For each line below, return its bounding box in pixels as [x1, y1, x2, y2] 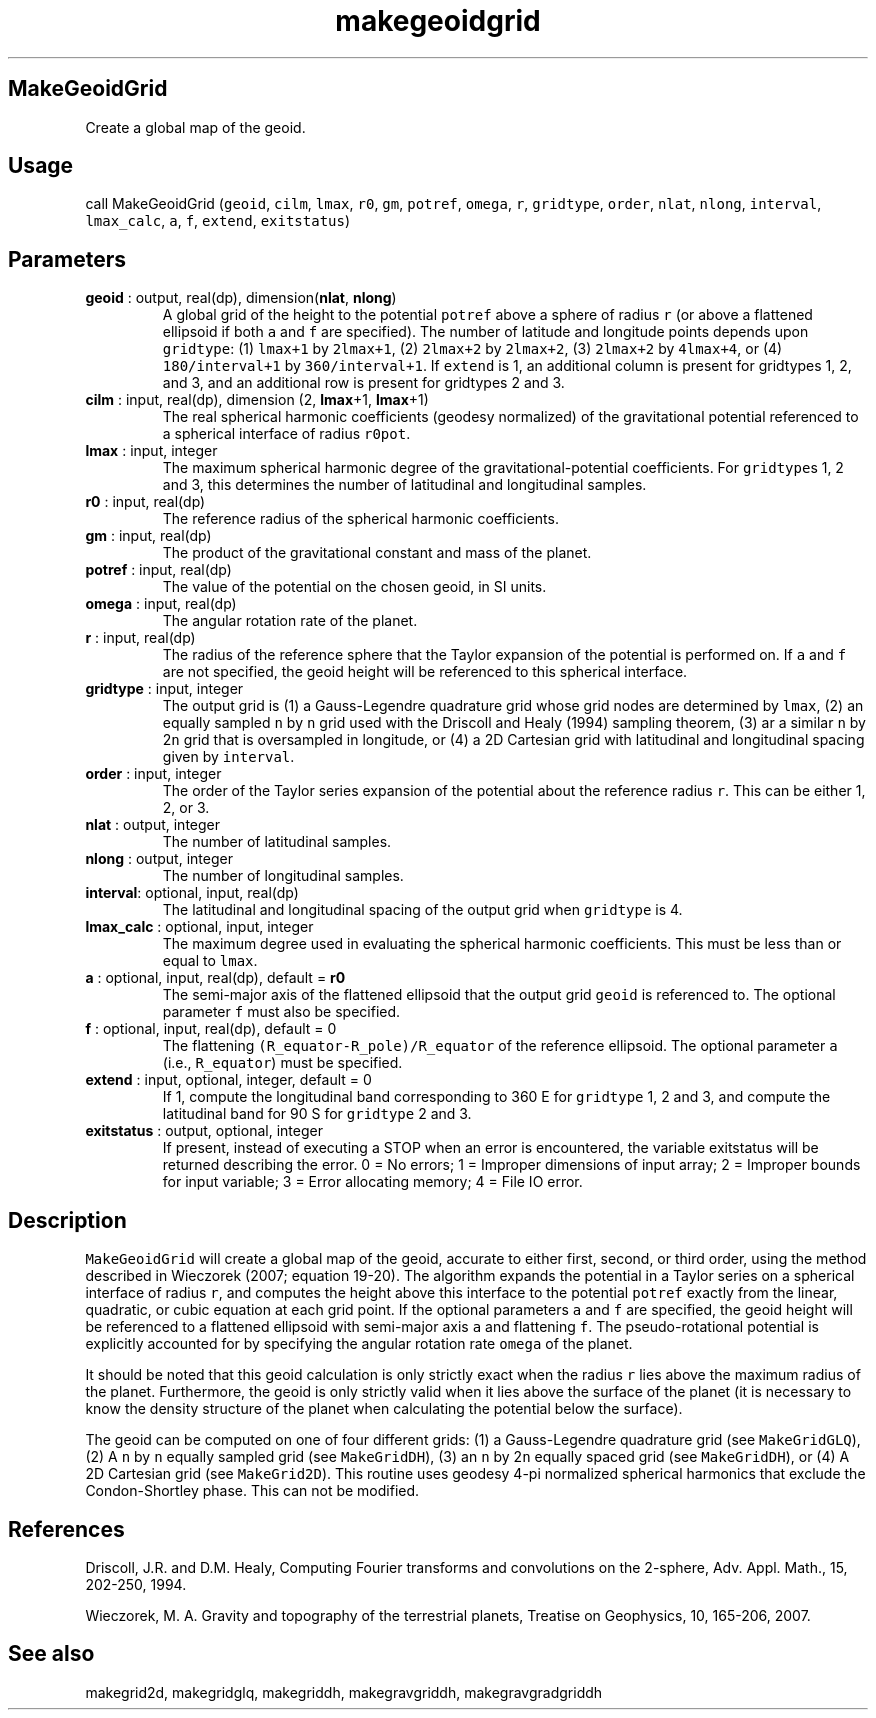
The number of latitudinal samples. [162, 833, 392, 851]
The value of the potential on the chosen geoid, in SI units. [162, 578, 547, 596]
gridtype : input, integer [85, 680, 244, 698]
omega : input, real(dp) [85, 595, 237, 613]
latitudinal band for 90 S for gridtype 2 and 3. [162, 1105, 472, 1123]
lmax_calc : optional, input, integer [85, 918, 314, 936]
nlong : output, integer [85, 850, 233, 868]
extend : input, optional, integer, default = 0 [85, 1071, 372, 1089]
